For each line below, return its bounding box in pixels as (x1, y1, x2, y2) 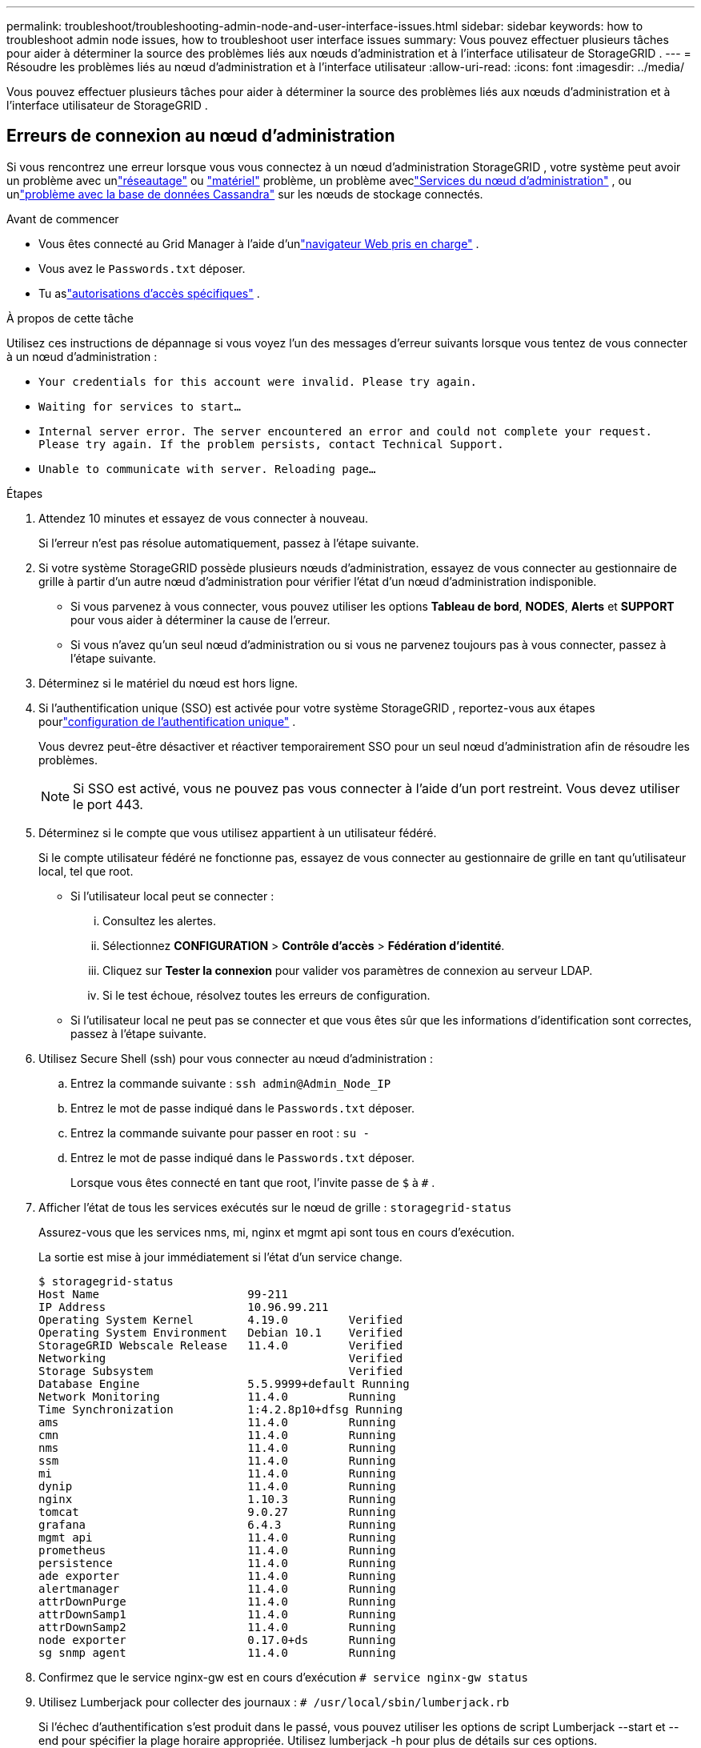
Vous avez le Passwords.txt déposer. (38, 261, 246, 275)
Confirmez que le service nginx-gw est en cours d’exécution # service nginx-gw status (38, 1670, 528, 1684)
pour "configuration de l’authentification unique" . (38, 714, 296, 728)
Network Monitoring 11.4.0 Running (38, 1389, 396, 1403)
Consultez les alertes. (102, 913, 217, 928)
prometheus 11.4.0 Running (38, 1543, 396, 1557)
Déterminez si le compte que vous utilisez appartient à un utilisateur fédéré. (38, 825, 437, 840)
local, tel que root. (38, 864, 134, 878)
